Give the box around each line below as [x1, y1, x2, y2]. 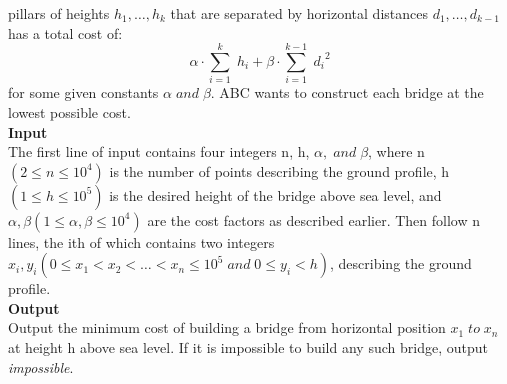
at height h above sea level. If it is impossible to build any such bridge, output [8, 337, 488, 358]
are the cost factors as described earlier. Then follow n [147, 209, 480, 230]
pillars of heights [8, 3, 110, 23]
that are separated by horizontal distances [170, 3, 428, 23]
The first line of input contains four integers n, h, [8, 141, 310, 162]
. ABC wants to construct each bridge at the [210, 82, 484, 103]
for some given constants [8, 82, 159, 103]
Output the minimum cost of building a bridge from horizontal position [8, 317, 446, 338]
